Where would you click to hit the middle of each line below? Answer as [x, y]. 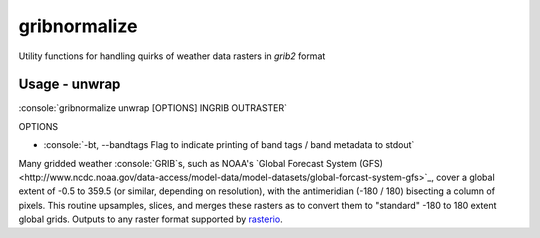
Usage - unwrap [69, 84]
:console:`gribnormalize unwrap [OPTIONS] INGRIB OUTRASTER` [153, 108]
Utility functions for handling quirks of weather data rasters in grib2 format [172, 56]
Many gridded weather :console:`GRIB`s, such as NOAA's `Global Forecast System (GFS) [201, 163]
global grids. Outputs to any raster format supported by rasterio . [151, 219]
